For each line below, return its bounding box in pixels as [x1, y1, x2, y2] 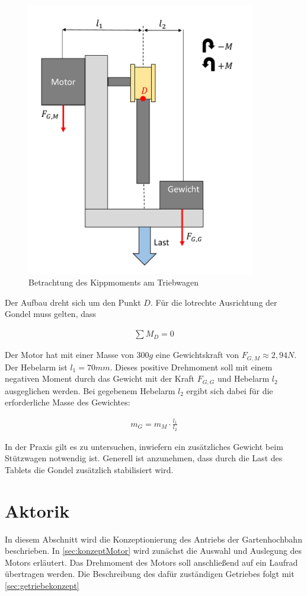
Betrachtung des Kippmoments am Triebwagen [28, 276, 199, 289]
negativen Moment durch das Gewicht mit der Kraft [5, 372, 194, 385]
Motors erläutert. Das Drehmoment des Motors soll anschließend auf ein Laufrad [5, 556, 298, 568]
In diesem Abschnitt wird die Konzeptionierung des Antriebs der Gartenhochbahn [5, 532, 302, 545]
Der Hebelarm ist [5, 360, 68, 373]
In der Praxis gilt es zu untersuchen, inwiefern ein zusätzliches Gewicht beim [5, 440, 283, 452]
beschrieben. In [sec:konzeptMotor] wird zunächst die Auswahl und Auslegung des [5, 544, 302, 557]
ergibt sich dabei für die [186, 384, 273, 397]
